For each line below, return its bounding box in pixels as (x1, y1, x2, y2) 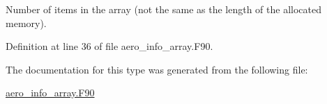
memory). (6, 15, 47, 30)
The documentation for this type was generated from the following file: (6, 62, 308, 76)
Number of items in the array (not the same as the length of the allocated (6, 2, 321, 16)
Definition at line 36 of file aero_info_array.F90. (6, 39, 213, 53)
